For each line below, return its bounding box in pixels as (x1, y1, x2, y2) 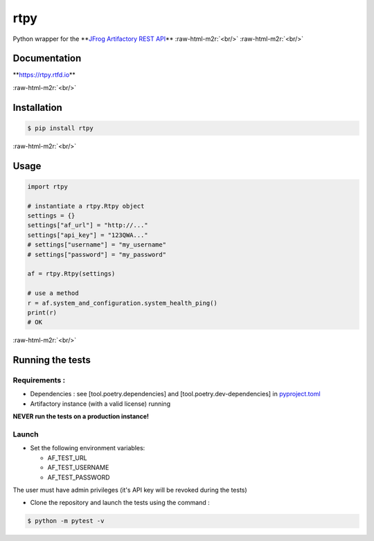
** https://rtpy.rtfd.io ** (12, 71, 76, 79)
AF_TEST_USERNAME (47, 463, 109, 472)
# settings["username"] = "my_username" (27, 241, 166, 249)
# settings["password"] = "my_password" (27, 250, 166, 258)
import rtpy (27, 182, 69, 190)
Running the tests (12, 354, 91, 366)
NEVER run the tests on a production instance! (12, 412, 149, 420)
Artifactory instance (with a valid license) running (30, 399, 171, 408)
